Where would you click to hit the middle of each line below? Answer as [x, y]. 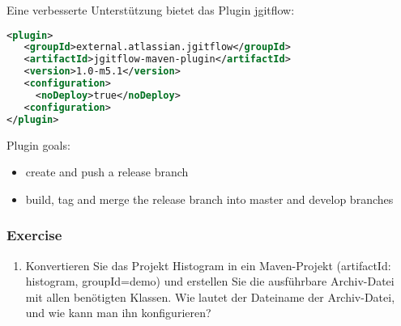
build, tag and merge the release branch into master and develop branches [209, 199]
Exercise [34, 235]
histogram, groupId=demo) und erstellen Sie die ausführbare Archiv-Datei [210, 281]
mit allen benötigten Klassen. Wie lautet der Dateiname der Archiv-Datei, [210, 296]
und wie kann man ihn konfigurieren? [118, 313]
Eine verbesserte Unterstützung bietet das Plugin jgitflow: [151, 10]
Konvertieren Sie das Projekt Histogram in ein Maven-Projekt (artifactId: [208, 265]
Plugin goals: [38, 144]
